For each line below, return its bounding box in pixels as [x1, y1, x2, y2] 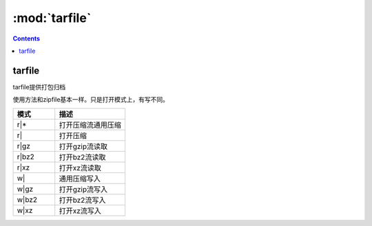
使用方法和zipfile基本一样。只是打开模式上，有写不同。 [12, 95, 169, 104]
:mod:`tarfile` [12, 10, 92, 25]
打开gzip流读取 [59, 142, 108, 151]
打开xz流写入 [59, 206, 101, 216]
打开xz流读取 [59, 163, 101, 172]
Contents [12, 34, 41, 43]
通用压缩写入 [59, 174, 101, 183]
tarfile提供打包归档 [12, 82, 66, 91]
